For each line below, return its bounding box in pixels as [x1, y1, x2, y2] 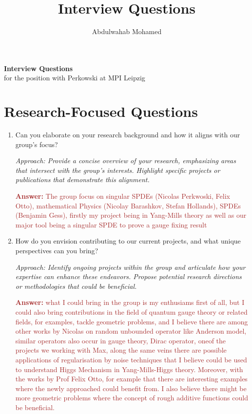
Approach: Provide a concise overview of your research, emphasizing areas [15, 155, 236, 166]
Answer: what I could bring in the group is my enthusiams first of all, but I [15, 297, 245, 307]
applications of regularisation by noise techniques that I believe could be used [15, 354, 247, 364]
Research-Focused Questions [4, 101, 198, 121]
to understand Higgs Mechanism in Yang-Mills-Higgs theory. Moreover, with [15, 364, 243, 374]
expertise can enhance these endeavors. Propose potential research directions [15, 271, 242, 282]
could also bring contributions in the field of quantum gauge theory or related [15, 306, 248, 317]
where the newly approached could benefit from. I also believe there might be [15, 383, 247, 393]
